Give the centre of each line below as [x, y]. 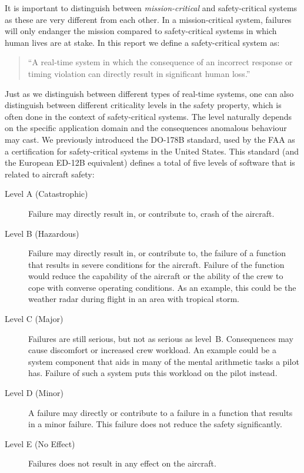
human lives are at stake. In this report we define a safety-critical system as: [142, 42]
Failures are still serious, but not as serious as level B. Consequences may [161, 338]
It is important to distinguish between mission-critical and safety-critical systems [151, 8]
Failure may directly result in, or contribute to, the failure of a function [157, 253]
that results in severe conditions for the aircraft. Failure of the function [156, 264]
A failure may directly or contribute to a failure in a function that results [161, 412]
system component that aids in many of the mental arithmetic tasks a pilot [164, 361]
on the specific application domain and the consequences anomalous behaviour [146, 128]
